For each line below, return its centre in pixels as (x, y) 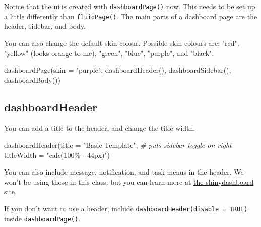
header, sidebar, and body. (45, 26)
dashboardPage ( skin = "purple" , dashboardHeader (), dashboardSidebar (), (118, 70)
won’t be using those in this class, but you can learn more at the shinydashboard (129, 181)
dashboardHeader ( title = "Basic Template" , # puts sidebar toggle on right (118, 145)
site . (10, 191)
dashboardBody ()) (32, 79)
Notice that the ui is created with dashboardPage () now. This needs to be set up (130, 6)
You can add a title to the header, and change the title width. (100, 128)
